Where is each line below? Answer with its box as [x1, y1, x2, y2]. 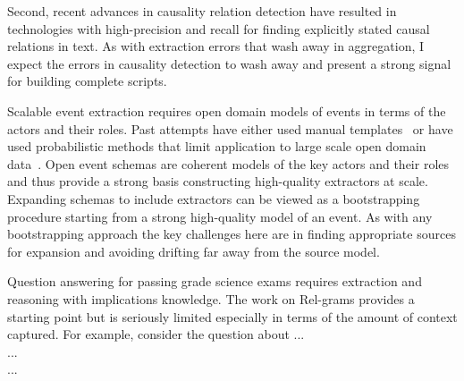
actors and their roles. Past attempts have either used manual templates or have [7, 119, 453, 138]
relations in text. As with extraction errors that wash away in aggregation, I [7, 37, 425, 55]
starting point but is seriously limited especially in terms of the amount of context [7, 307, 458, 326]
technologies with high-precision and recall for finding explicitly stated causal [7, 19, 430, 38]
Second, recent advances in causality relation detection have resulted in [7, 2, 397, 20]
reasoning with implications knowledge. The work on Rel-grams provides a [7, 289, 415, 308]
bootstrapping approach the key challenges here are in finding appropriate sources [7, 224, 456, 243]
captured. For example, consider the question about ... [7, 325, 305, 343]
